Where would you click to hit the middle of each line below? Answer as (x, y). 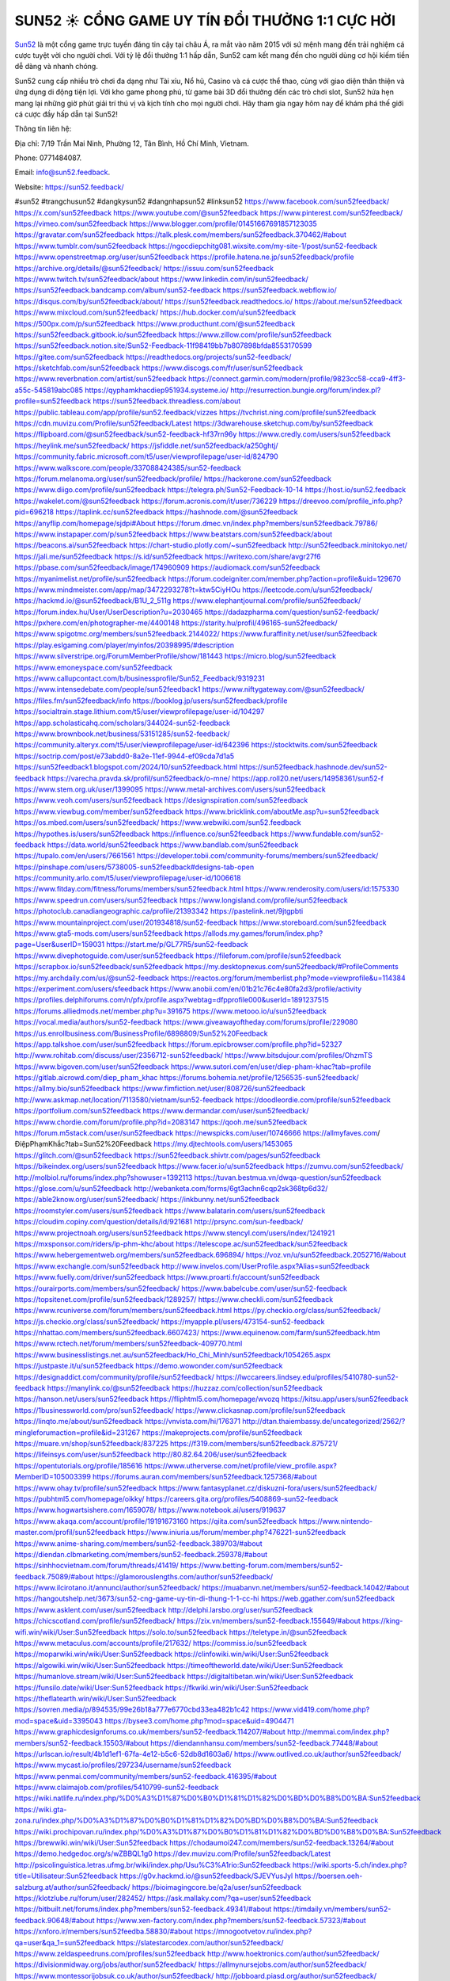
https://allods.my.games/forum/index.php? (254, 933)
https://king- (383, 1621)
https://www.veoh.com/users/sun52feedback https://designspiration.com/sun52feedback (161, 800)
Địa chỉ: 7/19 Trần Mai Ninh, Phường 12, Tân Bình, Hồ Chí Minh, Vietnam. (132, 143)
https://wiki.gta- (41, 1809)
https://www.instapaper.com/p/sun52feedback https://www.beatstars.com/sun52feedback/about (173, 534)
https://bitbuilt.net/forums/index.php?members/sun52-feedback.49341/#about (143, 1909)
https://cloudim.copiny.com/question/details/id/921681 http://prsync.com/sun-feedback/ (159, 1222)
